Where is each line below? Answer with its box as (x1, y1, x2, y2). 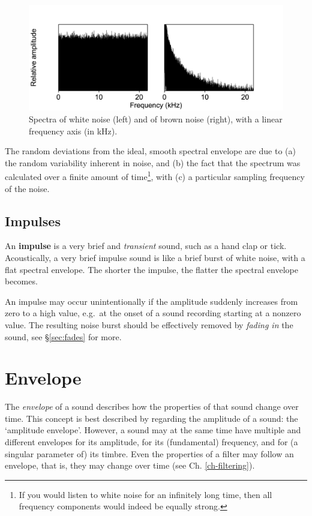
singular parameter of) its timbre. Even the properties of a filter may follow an (5, 447, 294, 460)
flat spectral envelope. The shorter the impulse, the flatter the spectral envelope (5, 263, 298, 275)
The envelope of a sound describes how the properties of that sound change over (5, 400, 299, 413)
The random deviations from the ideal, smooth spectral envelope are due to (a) (5, 145, 296, 157)
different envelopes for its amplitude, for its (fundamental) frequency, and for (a (5, 436, 298, 448)
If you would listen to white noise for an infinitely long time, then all (19, 488, 272, 500)
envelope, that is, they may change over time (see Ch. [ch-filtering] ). (5, 459, 255, 472)
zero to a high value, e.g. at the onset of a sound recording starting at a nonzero (5, 307, 301, 319)
